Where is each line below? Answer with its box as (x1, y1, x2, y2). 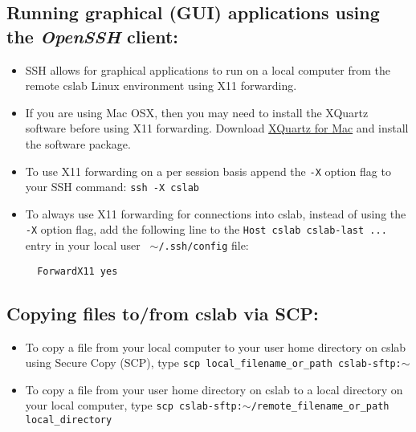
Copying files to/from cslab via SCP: (6, 300, 319, 325)
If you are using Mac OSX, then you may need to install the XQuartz (25, 104, 369, 120)
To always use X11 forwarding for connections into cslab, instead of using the (25, 205, 406, 222)
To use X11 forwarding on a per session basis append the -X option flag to (25, 162, 391, 179)
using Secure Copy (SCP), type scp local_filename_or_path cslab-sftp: (25, 354, 402, 371)
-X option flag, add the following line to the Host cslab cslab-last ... (25, 221, 387, 238)
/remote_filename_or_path (251, 401, 389, 413)
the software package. (25, 135, 131, 152)
